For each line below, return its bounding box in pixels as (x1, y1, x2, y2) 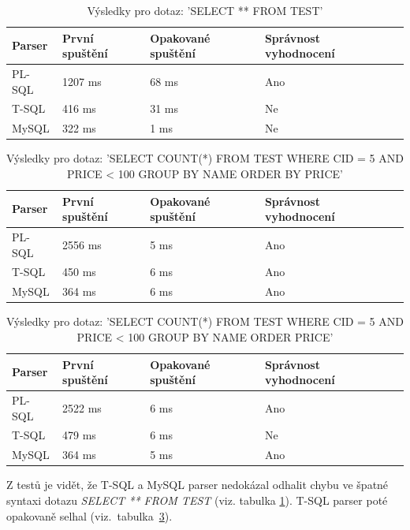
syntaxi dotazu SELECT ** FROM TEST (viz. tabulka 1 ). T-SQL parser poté (6, 492, 388, 508)
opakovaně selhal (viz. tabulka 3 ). (6, 507, 173, 524)
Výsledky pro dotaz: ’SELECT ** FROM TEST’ (87, 2, 323, 18)
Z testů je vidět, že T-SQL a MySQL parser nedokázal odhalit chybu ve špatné (6, 476, 389, 493)
